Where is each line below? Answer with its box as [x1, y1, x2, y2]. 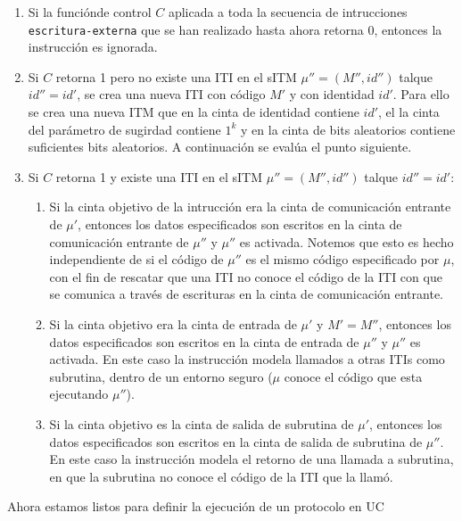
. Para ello [392, 85, 450, 103]
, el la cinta [378, 103, 440, 121]
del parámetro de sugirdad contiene [28, 120, 221, 138]
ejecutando [49, 385, 109, 403]
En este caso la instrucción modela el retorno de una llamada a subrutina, [49, 450, 454, 468]
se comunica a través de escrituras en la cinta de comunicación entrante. [49, 285, 443, 303]
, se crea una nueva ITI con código [77, 85, 266, 103]
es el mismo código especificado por [245, 250, 440, 269]
